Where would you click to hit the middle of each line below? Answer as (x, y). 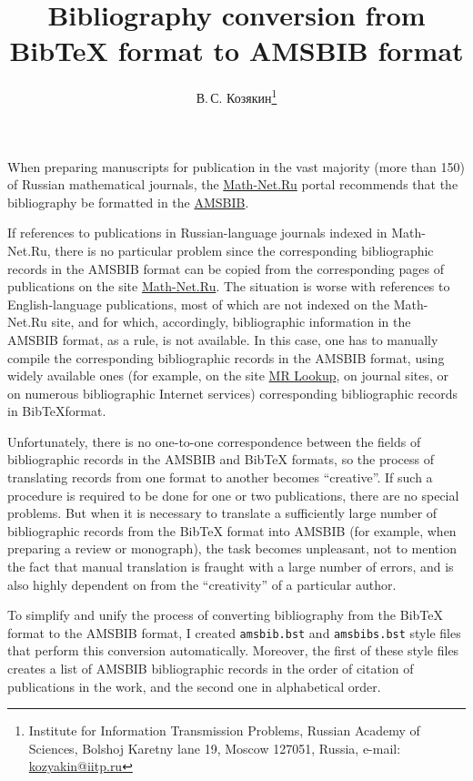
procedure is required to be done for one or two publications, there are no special (233, 495)
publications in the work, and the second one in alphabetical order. (194, 686)
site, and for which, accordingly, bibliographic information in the (231, 322)
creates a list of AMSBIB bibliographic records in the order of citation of (211, 669)
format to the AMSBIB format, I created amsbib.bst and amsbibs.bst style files (234, 632)
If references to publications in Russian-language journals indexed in (197, 233)
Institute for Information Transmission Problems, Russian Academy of (224, 730)
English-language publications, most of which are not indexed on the (199, 304)
